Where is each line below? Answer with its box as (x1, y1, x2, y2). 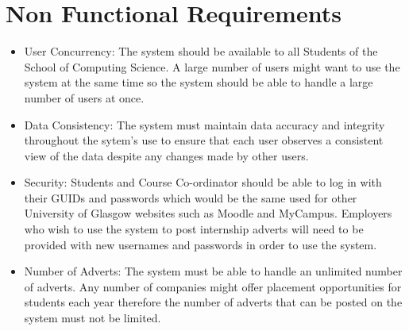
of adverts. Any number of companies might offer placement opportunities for (24, 278, 402, 294)
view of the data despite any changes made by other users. (24, 147, 309, 164)
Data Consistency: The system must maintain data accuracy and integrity (24, 116, 385, 133)
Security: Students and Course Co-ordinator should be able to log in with (24, 174, 382, 191)
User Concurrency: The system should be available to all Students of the (24, 43, 378, 60)
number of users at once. (24, 89, 145, 106)
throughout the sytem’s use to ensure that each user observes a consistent (24, 132, 384, 148)
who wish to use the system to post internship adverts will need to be (24, 221, 364, 237)
